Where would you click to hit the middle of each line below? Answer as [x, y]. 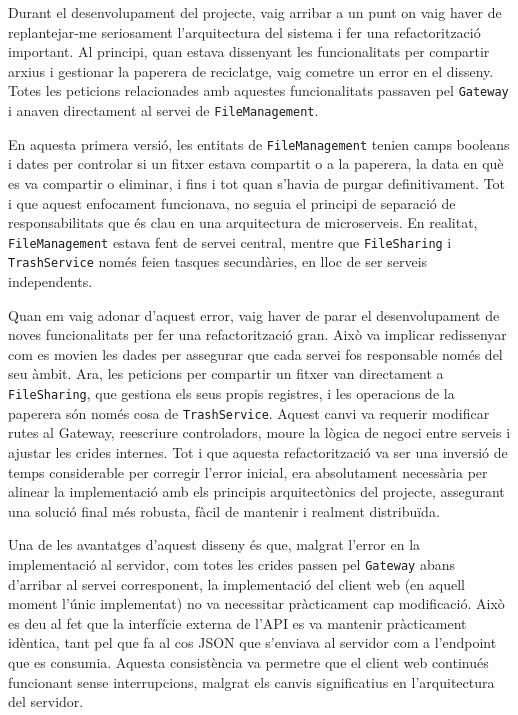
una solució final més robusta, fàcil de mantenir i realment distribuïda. [224, 510]
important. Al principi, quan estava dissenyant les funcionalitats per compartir [249, 51]
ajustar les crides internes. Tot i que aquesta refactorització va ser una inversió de [258, 451]
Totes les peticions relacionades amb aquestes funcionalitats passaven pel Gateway [258, 90]
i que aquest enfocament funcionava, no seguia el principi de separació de [232, 202]
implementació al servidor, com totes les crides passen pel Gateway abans [231, 563]
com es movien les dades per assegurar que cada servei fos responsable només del [255, 353]
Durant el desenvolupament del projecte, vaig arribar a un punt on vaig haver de [255, 12]
